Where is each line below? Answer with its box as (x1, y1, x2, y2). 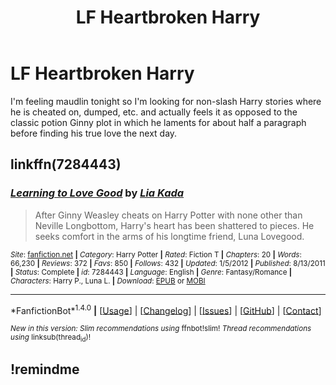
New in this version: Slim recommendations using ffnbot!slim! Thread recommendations (10, 324, 312, 334)
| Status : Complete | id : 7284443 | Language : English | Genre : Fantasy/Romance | (10, 267, 293, 277)
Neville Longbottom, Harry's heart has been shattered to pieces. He (34, 219, 315, 231)
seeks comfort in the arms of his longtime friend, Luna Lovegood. (34, 230, 305, 242)
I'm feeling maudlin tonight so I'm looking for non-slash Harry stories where (10, 95, 322, 107)
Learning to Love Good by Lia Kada (10, 186, 185, 200)
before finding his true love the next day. (10, 127, 178, 139)
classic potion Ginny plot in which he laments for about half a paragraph (10, 116, 307, 128)
